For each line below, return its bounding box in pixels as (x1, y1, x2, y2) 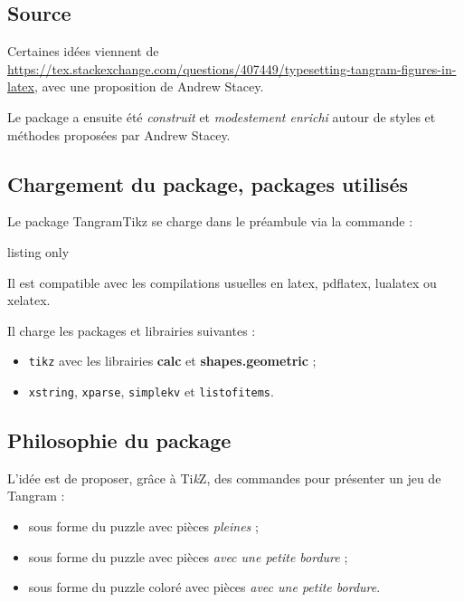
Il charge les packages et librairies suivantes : (7, 320, 256, 339)
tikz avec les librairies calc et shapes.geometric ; (28, 351, 317, 370)
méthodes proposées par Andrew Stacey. (7, 125, 231, 144)
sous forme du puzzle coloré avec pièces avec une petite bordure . (28, 578, 381, 597)
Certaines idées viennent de (7, 42, 159, 61)
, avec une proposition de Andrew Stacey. (33, 77, 264, 96)
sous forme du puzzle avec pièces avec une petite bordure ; (28, 547, 348, 566)
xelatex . (7, 291, 51, 310)
